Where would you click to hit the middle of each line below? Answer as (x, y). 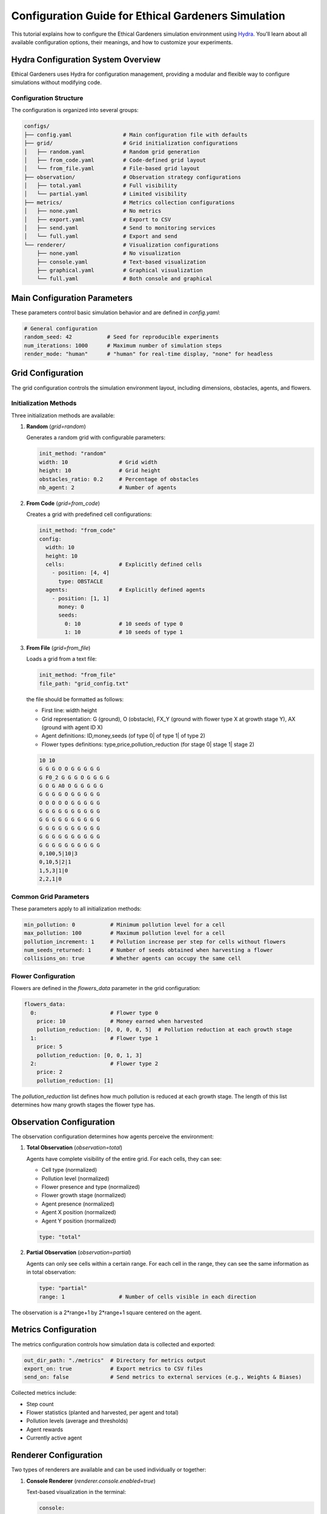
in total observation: (51, 1272)
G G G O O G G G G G (69, 769)
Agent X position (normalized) (79, 1212)
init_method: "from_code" (78, 531)
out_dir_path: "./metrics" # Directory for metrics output (115, 1360)
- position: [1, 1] (81, 598)
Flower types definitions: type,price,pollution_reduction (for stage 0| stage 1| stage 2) (148, 744)
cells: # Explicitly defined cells (124, 564)
